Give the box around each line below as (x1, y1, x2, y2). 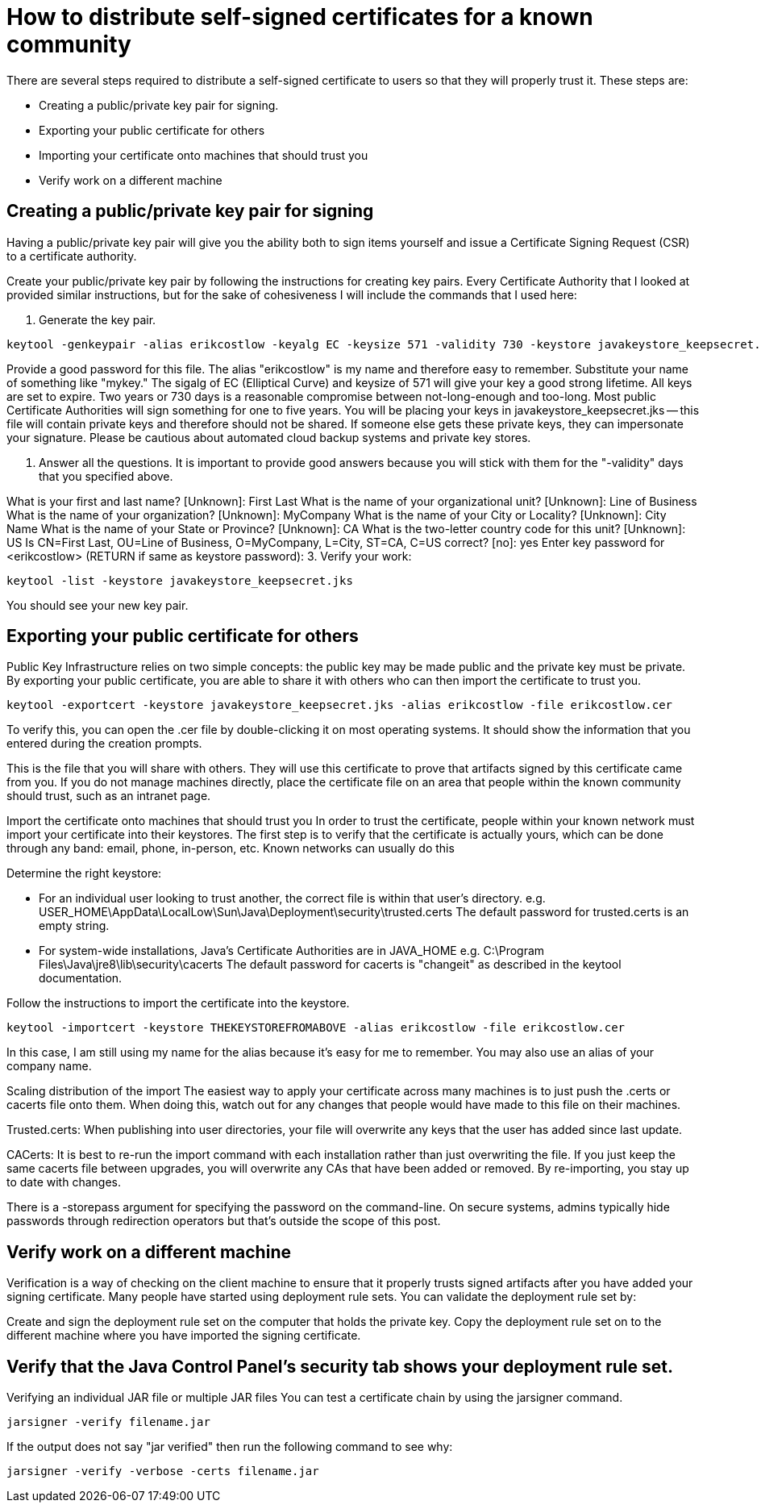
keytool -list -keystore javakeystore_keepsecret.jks (6, 573, 353, 587)
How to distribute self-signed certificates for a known (6, 3, 593, 31)
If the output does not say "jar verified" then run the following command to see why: (6, 1440, 453, 1454)
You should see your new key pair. (6, 598, 189, 612)
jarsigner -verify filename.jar (6, 1415, 210, 1429)
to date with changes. (6, 1175, 121, 1190)
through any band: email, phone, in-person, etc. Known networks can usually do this (6, 841, 455, 856)
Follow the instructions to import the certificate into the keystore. (6, 996, 350, 1011)
